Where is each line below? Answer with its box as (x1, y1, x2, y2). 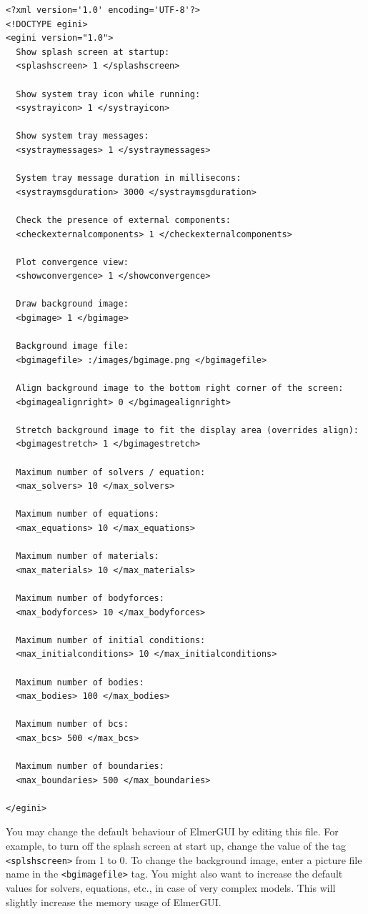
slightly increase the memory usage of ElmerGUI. (6, 894, 222, 909)
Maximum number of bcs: (16, 719, 129, 730)
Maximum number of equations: (16, 509, 159, 520)
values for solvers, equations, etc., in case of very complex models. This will (6, 880, 336, 895)
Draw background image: (16, 299, 129, 309)
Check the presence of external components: (16, 214, 231, 225)
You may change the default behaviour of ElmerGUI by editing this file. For (6, 824, 339, 839)
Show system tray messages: (16, 131, 149, 141)
